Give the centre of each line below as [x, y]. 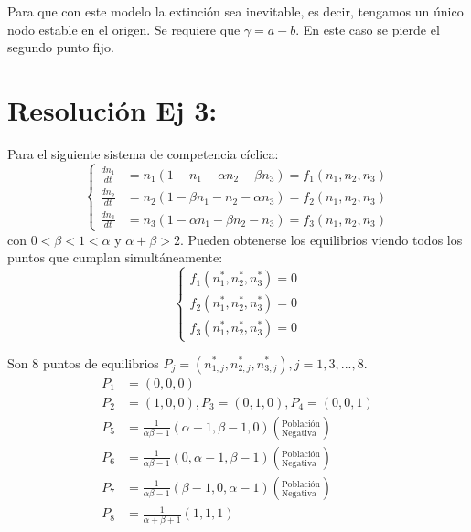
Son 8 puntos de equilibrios [83, 362]
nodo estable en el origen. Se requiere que [124, 29]
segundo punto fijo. [61, 47]
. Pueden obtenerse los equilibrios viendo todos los [321, 239]
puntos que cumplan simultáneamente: [115, 257]
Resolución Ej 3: [112, 109]
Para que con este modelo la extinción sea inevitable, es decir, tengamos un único [235, 11]
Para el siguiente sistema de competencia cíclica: [143, 153]
